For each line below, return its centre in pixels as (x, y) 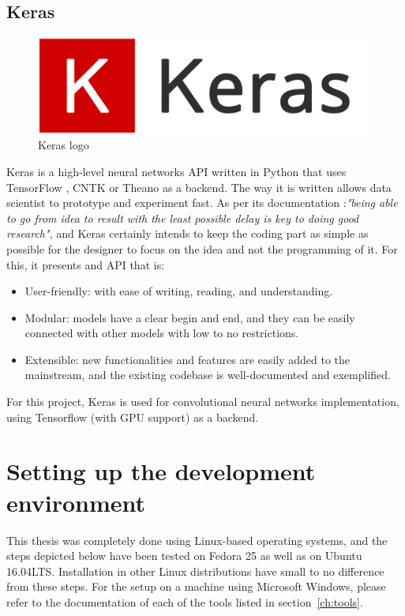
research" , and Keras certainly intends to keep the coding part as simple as (187, 233)
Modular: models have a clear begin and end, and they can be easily (190, 317)
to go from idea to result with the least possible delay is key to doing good (183, 218)
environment (76, 502)
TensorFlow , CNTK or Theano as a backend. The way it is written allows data (199, 187)
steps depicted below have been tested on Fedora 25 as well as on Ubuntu (184, 556)
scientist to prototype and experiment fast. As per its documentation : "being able (202, 203)
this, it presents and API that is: (86, 264)
